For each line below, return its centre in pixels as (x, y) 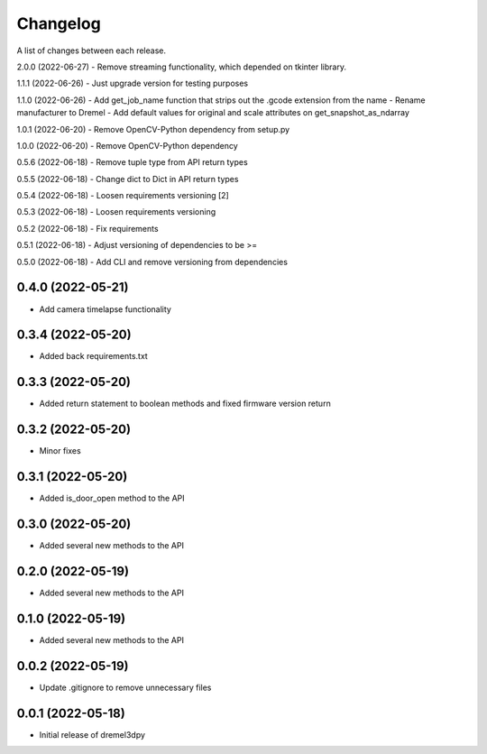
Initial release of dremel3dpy (92, 734)
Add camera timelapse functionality (105, 309)
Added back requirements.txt (93, 356)
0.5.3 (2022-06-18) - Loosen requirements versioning (116, 212)
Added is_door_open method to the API (112, 498)
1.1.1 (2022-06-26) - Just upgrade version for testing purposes (132, 83)
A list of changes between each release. (92, 51)
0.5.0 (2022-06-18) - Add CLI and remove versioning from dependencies (152, 262)
